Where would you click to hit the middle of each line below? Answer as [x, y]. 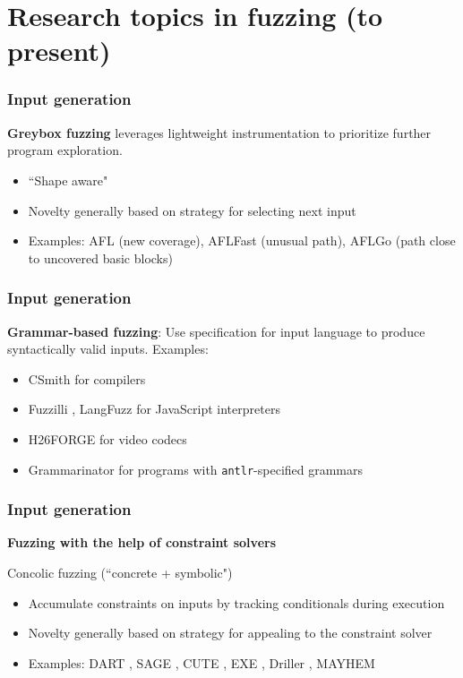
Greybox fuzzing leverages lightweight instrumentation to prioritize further [219, 132]
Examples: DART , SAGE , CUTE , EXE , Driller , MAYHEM [201, 662]
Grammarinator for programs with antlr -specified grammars [196, 469]
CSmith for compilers [87, 378]
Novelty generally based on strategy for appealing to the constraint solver [230, 633]
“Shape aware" [68, 180]
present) [59, 51]
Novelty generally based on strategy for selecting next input [192, 210]
